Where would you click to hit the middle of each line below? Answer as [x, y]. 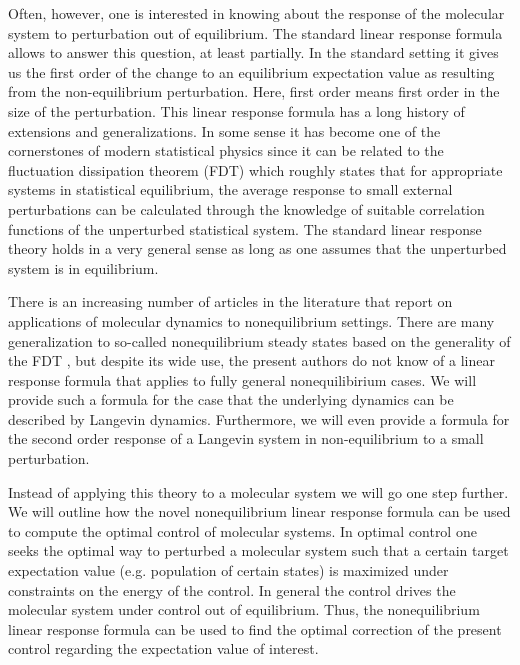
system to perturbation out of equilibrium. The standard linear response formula [255, 32]
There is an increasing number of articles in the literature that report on [230, 301]
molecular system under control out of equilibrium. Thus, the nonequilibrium [244, 609]
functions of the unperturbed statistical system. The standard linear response [245, 228]
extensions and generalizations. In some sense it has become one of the [224, 130]
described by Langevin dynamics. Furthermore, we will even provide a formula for [259, 418]
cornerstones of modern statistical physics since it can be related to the [226, 150]
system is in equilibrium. [83, 267]
